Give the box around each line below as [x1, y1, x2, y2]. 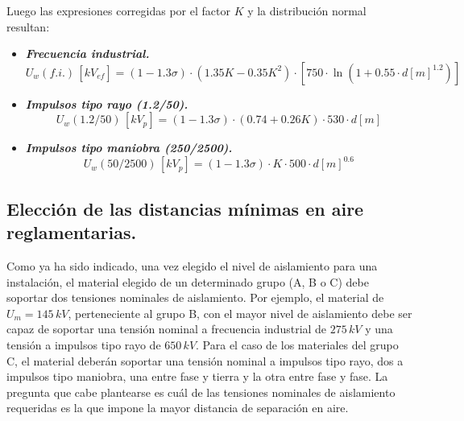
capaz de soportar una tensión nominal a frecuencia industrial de [6, 320, 327, 337]
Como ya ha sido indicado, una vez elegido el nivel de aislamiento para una [6, 258, 378, 274]
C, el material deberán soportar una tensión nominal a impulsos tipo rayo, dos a [6, 352, 404, 369]
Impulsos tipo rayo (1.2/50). [25, 95, 188, 112]
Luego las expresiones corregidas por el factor [6, 2, 230, 19]
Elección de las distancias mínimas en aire [6, 196, 364, 221]
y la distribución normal [247, 2, 367, 19]
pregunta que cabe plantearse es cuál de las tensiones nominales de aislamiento [6, 383, 396, 400]
